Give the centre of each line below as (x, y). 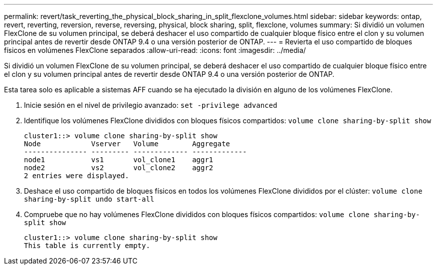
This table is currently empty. (87, 246)
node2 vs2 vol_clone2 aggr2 (119, 168)
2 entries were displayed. (77, 176)
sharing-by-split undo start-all (89, 199)
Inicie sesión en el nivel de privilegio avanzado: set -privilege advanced (151, 105)
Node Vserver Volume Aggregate (127, 144)
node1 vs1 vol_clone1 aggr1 (119, 160)
